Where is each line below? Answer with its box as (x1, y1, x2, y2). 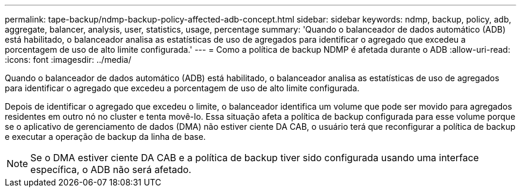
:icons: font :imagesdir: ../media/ (5, 55, 131, 65)
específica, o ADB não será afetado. (30, 164, 192, 175)
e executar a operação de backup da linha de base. (5, 132, 206, 142)
